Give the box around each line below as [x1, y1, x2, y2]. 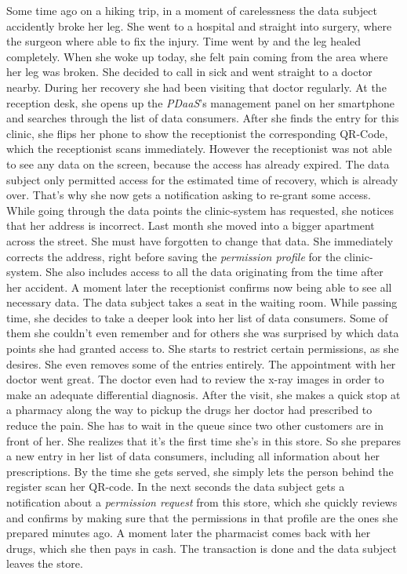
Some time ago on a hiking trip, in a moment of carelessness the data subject [6, 2, 377, 18]
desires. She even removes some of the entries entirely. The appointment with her [6, 355, 396, 372]
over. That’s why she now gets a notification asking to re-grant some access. [6, 187, 371, 203]
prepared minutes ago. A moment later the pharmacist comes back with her [6, 525, 371, 541]
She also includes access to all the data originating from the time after [45, 263, 383, 280]
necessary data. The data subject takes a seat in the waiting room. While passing [6, 294, 398, 311]
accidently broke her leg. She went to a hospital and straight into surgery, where [6, 17, 392, 34]
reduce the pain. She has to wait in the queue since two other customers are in [6, 417, 384, 434]
